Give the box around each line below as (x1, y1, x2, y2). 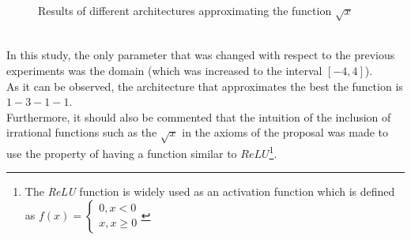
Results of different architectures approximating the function (38, 2, 332, 18)
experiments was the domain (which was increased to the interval (6, 62, 322, 78)
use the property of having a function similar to (6, 144, 237, 161)
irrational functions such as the (6, 124, 157, 141)
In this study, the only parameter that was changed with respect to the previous (6, 47, 395, 63)
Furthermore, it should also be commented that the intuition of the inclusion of (6, 108, 391, 125)
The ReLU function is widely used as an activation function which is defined (25, 183, 395, 200)
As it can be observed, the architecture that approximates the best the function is (6, 77, 403, 94)
